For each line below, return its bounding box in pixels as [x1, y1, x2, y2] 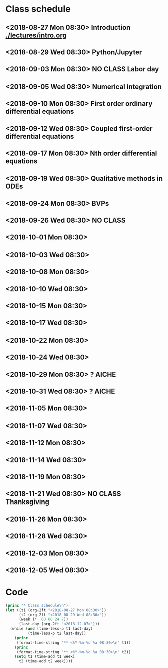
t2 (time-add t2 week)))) [18, 659, 73, 664]
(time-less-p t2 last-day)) [27, 631, 86, 636]
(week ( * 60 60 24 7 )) [18, 617, 69, 622]
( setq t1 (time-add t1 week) [14, 654, 75, 659]
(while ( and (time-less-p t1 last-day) [10, 626, 93, 631]
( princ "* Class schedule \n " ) [5, 603, 69, 608]
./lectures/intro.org [5, 31, 67, 39]
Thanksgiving [5, 497, 49, 506]
